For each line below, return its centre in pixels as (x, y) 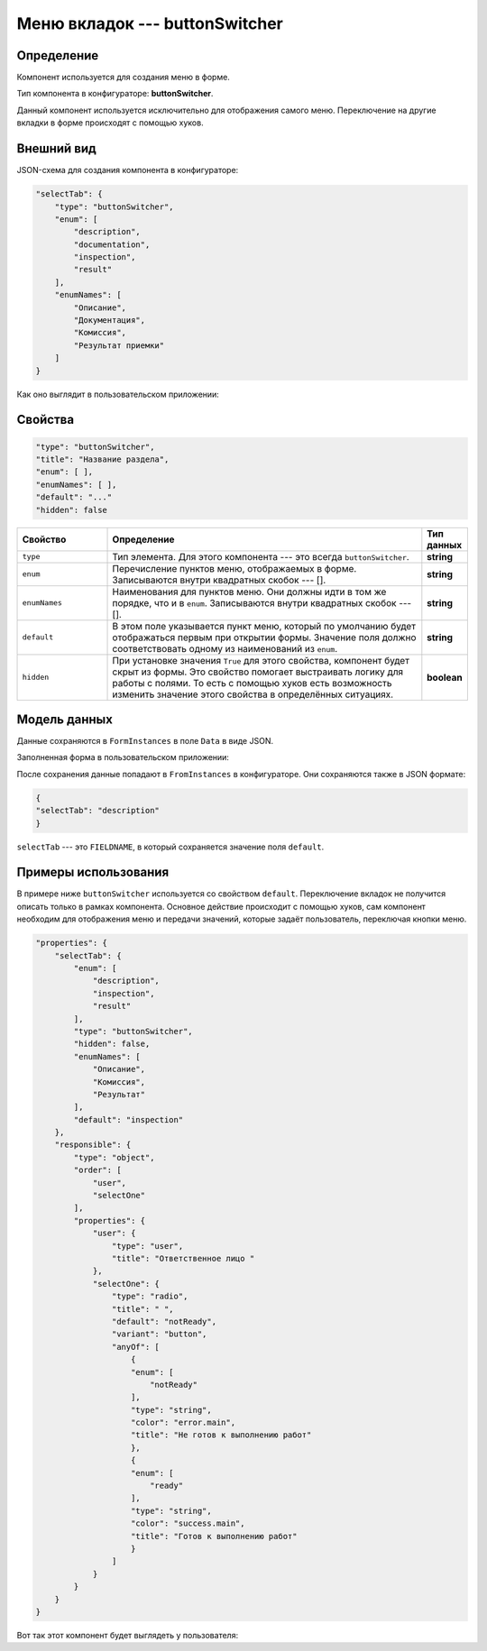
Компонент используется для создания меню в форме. (123, 78)
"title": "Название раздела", (102, 459)
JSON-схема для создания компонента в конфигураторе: (128, 170)
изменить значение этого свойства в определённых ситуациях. (253, 694)
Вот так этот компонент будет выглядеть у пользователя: (128, 1635)
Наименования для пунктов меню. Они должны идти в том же (249, 592)
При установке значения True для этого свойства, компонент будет (261, 660)
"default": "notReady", (164, 1321)
